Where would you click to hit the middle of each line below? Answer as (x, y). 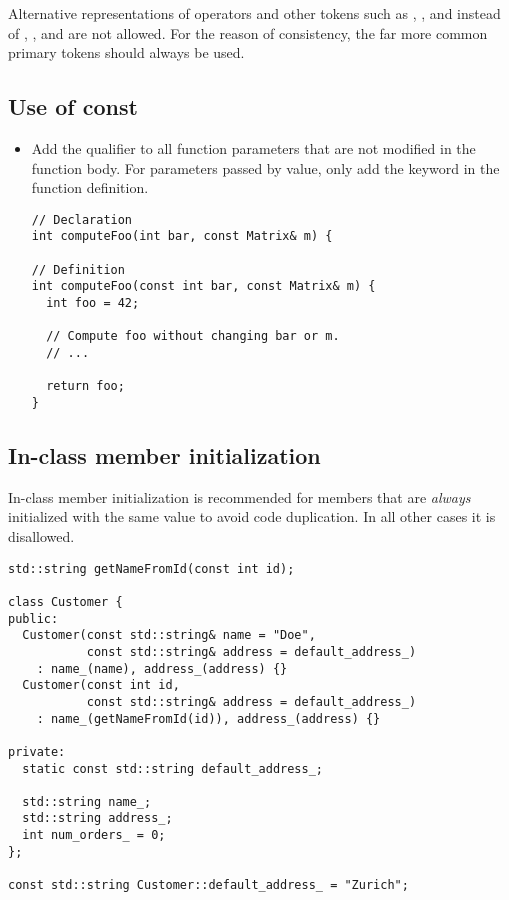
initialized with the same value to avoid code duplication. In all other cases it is (252, 516)
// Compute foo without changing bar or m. (193, 336)
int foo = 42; (93, 303)
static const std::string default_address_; (172, 768)
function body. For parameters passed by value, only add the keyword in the (265, 167)
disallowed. (41, 536)
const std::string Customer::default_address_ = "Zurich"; (208, 885)
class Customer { (65, 601)
